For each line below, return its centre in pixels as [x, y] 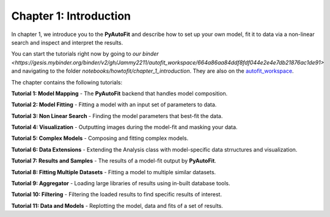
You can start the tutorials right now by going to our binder [85, 54]
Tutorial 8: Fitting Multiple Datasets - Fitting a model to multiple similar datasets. [114, 172]
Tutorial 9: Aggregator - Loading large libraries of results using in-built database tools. [121, 183]
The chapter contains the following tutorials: [67, 82]
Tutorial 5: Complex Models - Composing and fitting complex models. [100, 138]
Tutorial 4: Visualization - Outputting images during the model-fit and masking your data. [124, 127]
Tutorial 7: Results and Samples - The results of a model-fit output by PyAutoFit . [114, 161]
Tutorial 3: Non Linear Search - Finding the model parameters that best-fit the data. [117, 116]
